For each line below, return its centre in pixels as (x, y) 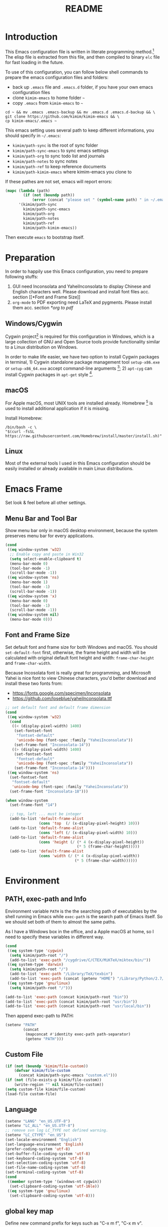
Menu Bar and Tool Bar (41, 518)
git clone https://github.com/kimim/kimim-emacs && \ (62, 116)
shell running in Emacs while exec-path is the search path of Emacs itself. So (84, 916)
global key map (29, 1211)
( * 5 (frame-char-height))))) (108, 847)
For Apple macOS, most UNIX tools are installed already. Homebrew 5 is (79, 402)
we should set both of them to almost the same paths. (61, 922)
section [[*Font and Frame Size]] (46, 297)
